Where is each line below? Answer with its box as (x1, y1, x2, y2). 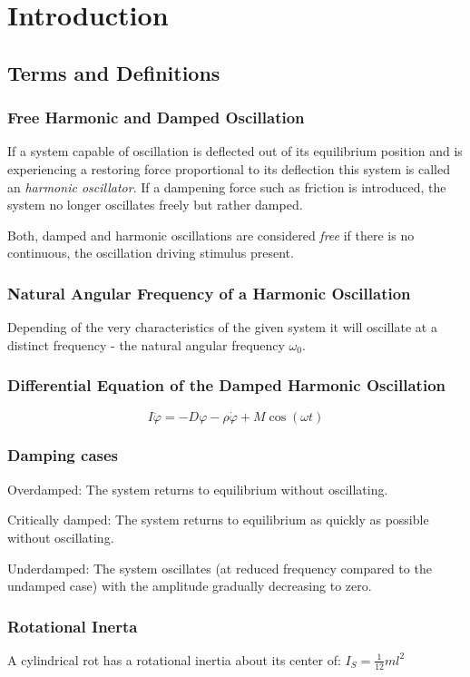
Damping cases (7, 444, 119, 466)
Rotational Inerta (7, 614, 138, 637)
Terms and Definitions (7, 58, 220, 86)
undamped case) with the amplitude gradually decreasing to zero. (7, 576, 372, 595)
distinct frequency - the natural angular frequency (7, 335, 285, 354)
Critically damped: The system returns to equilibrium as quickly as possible (7, 510, 429, 529)
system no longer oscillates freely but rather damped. (7, 195, 303, 214)
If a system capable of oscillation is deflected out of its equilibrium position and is (7, 142, 463, 161)
